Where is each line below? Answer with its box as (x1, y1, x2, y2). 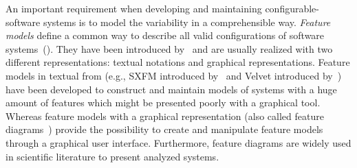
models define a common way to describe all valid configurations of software (6, 28, 325, 43)
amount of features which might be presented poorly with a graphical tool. (6, 95, 321, 110)
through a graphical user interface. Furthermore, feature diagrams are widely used (6, 135, 351, 149)
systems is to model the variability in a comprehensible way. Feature (43, 14, 331, 29)
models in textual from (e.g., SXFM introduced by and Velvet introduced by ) (6, 68, 342, 82)
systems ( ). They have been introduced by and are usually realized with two (6, 41, 333, 56)
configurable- (265, 1, 319, 15)
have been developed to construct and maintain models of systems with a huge (6, 82, 337, 96)
